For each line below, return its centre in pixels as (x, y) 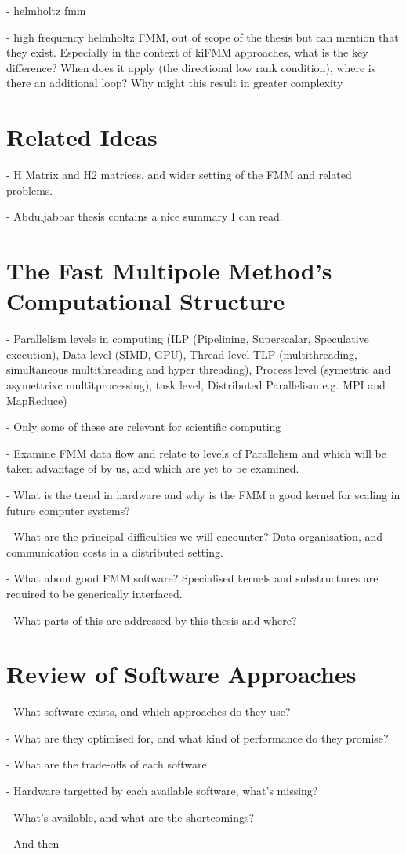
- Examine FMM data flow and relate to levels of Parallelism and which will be (196, 453)
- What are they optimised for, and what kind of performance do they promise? (198, 737)
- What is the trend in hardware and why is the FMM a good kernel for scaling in (203, 494)
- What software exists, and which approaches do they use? (149, 712)
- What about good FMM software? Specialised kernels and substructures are (192, 578)
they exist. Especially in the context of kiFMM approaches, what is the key (187, 52)
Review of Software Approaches (181, 674)
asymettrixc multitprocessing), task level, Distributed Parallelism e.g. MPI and (196, 384)
